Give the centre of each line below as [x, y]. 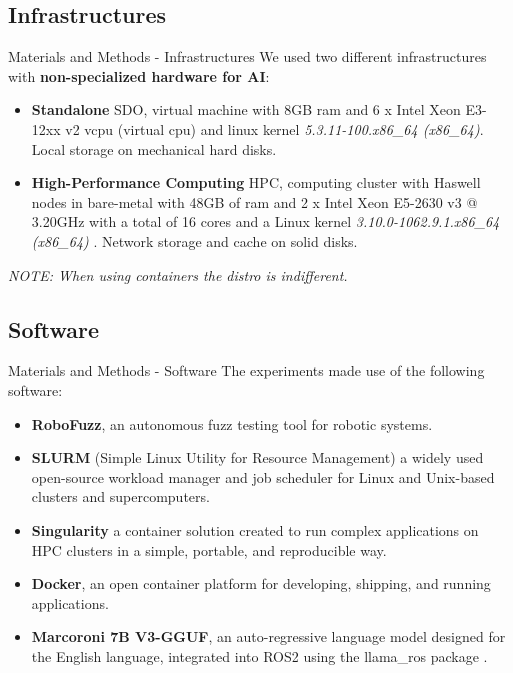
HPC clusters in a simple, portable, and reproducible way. [209, 549]
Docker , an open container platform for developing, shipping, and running [261, 583]
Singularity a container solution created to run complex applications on [255, 529]
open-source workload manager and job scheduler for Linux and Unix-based [263, 476]
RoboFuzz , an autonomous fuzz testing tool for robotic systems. [232, 423]
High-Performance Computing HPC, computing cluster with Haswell [256, 182]
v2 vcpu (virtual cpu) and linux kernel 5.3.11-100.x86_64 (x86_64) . [274, 128]
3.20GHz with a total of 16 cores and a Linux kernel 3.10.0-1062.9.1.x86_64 [265, 221]
